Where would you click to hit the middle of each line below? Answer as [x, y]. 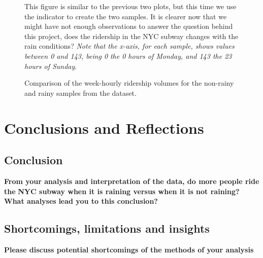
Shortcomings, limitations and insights [107, 228]
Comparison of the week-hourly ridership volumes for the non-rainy [129, 83]
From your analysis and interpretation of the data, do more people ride [132, 181]
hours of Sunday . [51, 66]
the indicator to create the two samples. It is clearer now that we [126, 16]
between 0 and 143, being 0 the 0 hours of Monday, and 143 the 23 [128, 56]
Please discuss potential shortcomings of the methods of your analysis [129, 249]
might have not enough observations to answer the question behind [129, 26]
